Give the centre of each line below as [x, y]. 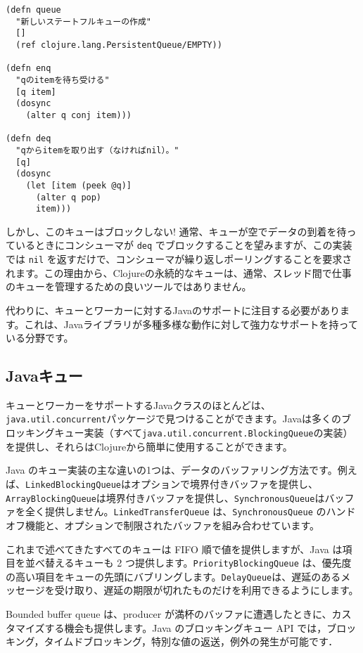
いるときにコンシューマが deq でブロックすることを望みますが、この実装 [184, 245]
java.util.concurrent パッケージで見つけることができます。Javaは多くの [173, 419]
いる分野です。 [40, 338]
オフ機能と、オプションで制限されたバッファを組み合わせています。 [163, 525]
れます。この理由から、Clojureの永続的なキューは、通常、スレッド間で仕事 [179, 272]
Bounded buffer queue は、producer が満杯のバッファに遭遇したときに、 [169, 614]
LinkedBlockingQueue [74, 485]
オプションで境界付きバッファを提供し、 [225, 483]
